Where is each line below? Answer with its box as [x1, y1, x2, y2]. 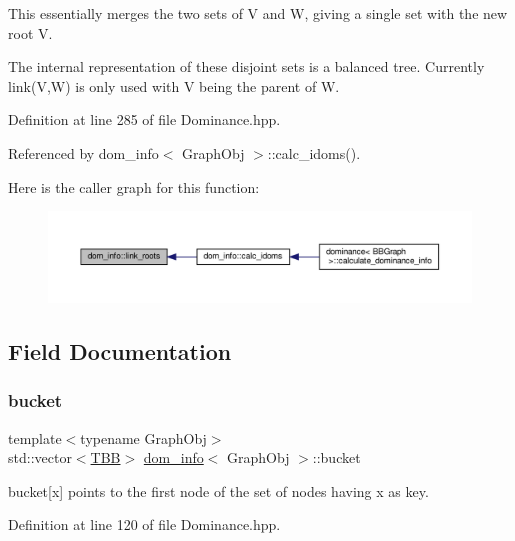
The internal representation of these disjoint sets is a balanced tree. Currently [8, 56, 485, 77]
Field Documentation [8, 336, 232, 367]
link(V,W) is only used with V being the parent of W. [8, 75, 340, 96]
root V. [8, 22, 53, 43]
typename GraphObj [80, 427, 207, 448]
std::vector [8, 447, 72, 468]
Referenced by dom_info [8, 142, 159, 163]
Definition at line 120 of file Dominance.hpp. [8, 514, 281, 535]
